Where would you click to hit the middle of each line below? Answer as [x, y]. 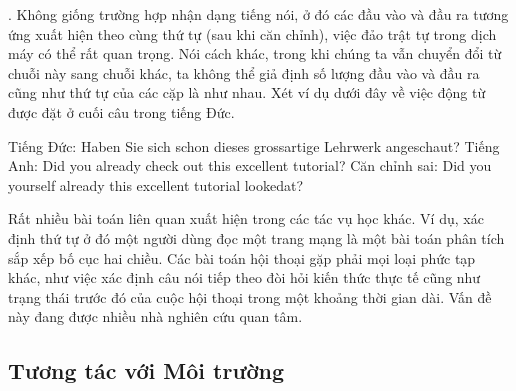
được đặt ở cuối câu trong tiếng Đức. [121, 111]
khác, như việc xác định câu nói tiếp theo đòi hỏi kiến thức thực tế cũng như [244, 277]
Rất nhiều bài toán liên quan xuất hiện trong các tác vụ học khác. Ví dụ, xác [246, 218]
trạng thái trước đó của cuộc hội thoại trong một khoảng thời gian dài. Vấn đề [250, 296]
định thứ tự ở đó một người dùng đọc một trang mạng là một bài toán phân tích [256, 237]
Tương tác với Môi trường [146, 370]
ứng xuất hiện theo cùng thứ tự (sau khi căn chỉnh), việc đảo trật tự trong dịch [252, 33]
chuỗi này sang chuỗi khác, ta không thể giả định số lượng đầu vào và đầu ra [244, 72]
